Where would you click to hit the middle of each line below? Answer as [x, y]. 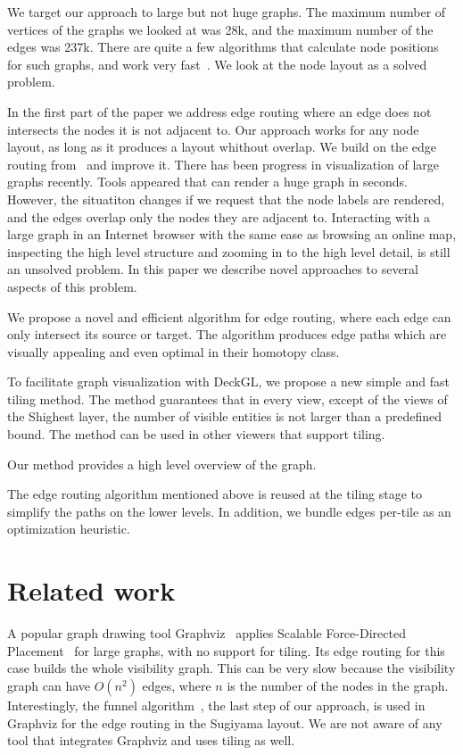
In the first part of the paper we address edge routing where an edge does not [219, 111]
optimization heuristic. [69, 529]
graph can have [49, 685]
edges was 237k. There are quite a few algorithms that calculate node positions [223, 47]
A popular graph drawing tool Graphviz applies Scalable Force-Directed [207, 633]
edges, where [177, 685]
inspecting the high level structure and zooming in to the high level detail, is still [229, 251]
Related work [91, 590]
